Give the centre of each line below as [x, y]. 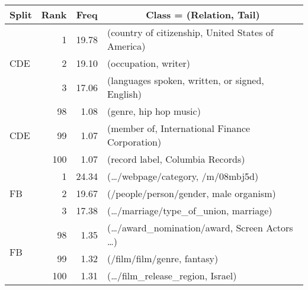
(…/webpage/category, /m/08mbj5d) [183, 176]
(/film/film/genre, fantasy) [163, 258]
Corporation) [134, 142]
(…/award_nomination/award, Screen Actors [200, 228]
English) [124, 94]
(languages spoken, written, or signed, [185, 80]
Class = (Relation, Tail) [203, 14]
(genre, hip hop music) [154, 111]
